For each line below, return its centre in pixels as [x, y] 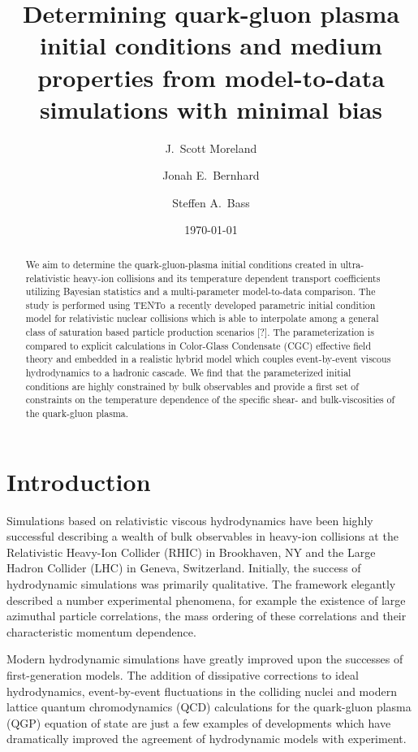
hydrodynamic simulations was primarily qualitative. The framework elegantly [201, 584]
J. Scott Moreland [211, 148]
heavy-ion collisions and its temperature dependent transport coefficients [227, 278]
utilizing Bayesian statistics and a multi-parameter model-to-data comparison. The [200, 291]
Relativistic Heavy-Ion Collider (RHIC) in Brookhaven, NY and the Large [191, 552]
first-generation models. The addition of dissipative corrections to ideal [183, 675]
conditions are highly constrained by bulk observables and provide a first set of [192, 386]
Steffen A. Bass [211, 202]
